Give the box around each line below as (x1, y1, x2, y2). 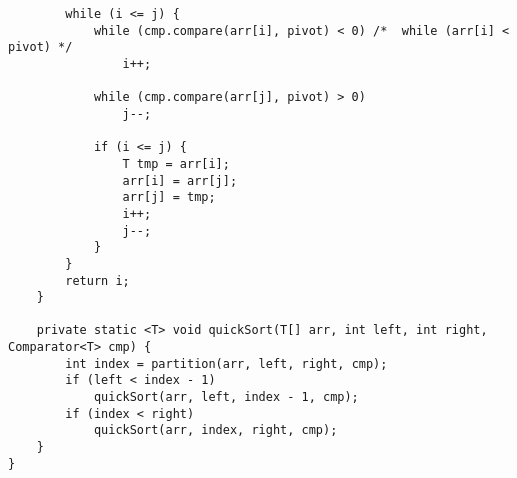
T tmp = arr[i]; (122, 156, 230, 171)
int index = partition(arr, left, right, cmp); (65, 356, 388, 371)
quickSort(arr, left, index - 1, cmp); (93, 390, 359, 405)
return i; (65, 273, 130, 288)
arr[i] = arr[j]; (122, 173, 238, 188)
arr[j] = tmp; (122, 190, 216, 205)
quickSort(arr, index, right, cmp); (93, 423, 338, 438)
